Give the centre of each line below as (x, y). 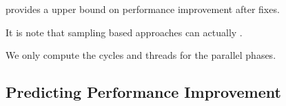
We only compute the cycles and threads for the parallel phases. (141, 55)
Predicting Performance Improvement (143, 92)
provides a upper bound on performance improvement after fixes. (143, 9)
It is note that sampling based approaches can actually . (124, 32)
